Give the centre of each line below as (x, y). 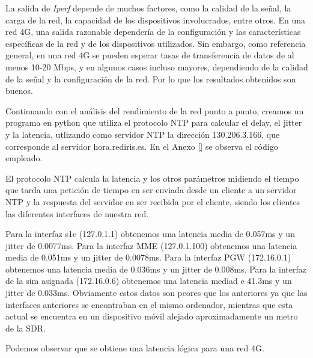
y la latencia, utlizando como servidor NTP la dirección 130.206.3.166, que (143, 134)
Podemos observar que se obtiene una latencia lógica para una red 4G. (135, 348)
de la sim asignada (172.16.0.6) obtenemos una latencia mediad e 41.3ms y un (149, 281)
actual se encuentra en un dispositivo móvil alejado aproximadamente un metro (152, 316)
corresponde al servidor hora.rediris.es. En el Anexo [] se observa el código (142, 146)
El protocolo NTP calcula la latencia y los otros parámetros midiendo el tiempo (152, 178)
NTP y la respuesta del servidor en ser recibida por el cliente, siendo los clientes (153, 201)
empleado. (24, 158)
